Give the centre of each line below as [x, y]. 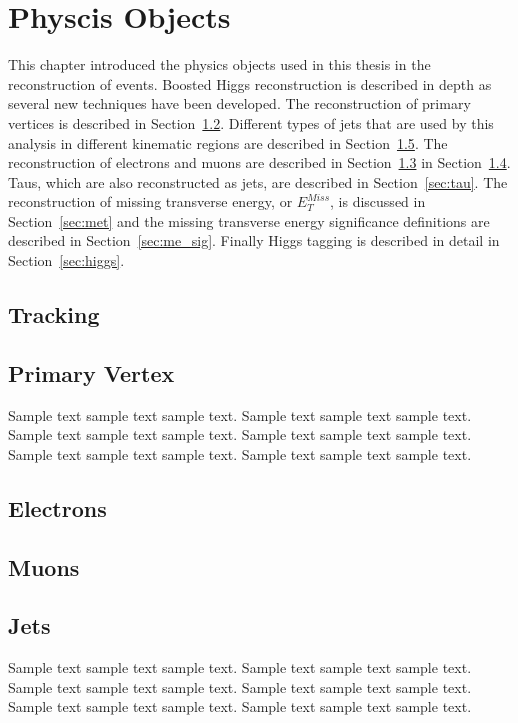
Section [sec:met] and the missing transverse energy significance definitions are [249, 220]
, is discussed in [378, 201]
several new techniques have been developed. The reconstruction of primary [239, 103]
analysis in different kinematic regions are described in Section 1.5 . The [228, 142]
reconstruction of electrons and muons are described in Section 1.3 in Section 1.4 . [259, 162]
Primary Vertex [91, 372]
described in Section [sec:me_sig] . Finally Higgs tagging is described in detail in [254, 240]
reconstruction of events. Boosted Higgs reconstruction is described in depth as [250, 83]
